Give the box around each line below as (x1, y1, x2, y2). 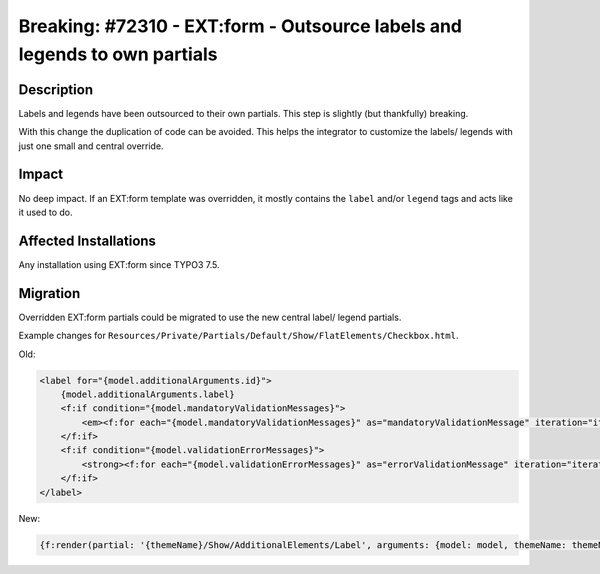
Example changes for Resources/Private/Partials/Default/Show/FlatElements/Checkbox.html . (18, 330, 459, 342)
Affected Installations (18, 232, 157, 249)
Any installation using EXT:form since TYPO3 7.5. (18, 258, 220, 270)
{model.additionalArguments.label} (60, 388, 235, 400)
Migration (18, 285, 81, 302)
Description (18, 81, 94, 98)
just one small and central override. (18, 140, 164, 152)
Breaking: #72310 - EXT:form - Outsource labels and (18, 15, 463, 37)
